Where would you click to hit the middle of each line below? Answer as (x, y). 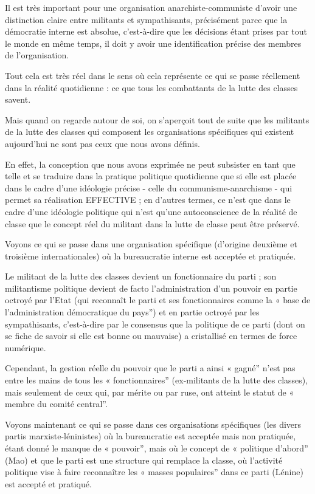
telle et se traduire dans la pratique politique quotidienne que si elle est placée (151, 176)
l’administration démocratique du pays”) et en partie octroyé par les (132, 312)
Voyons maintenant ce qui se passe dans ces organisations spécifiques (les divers (153, 424)
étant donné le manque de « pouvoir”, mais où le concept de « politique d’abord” (157, 448)
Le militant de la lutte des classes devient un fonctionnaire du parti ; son (141, 276)
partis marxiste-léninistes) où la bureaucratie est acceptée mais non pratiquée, (151, 436)
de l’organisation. (37, 55)
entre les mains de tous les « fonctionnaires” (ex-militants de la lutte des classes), (157, 380)
